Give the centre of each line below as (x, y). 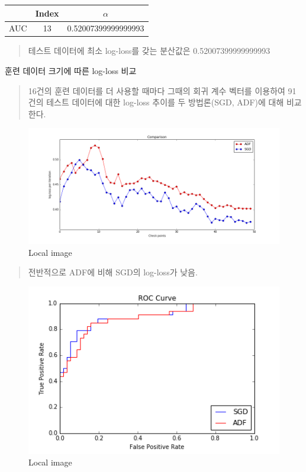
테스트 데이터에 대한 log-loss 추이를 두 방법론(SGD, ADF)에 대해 (165, 102)
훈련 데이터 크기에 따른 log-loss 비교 (71, 71)
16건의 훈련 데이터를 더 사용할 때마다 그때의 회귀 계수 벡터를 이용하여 (157, 90)
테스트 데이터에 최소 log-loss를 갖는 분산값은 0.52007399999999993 (149, 51)
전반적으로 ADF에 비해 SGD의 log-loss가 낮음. (113, 272)
